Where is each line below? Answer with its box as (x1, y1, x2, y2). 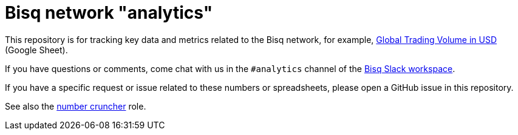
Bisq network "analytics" (5, 2, 213, 23)
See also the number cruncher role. (5, 100, 146, 111)
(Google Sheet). (5, 44, 68, 55)
